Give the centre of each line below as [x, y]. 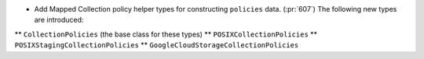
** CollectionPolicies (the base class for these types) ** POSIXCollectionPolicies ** [166, 34]
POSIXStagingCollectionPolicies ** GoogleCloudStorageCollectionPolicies [157, 45]
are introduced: [59, 20]
